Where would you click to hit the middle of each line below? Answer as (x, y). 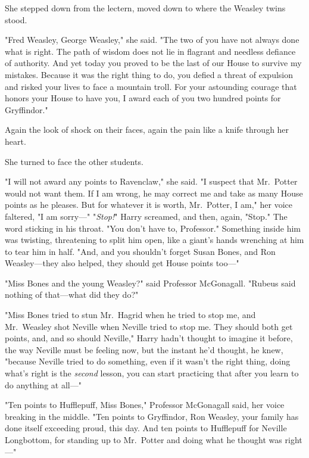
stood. (16, 19)
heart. (15, 141)
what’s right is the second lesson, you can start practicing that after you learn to (152, 373)
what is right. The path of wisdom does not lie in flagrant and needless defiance (150, 51)
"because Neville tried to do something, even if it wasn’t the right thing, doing (148, 361)
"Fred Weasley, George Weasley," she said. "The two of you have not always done (152, 40)
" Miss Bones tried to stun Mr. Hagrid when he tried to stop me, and (130, 315)
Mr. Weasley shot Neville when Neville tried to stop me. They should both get (149, 326)
